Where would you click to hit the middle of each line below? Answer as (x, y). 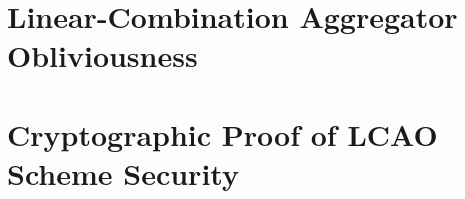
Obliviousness (102, 55)
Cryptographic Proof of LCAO (222, 133)
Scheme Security (123, 172)
